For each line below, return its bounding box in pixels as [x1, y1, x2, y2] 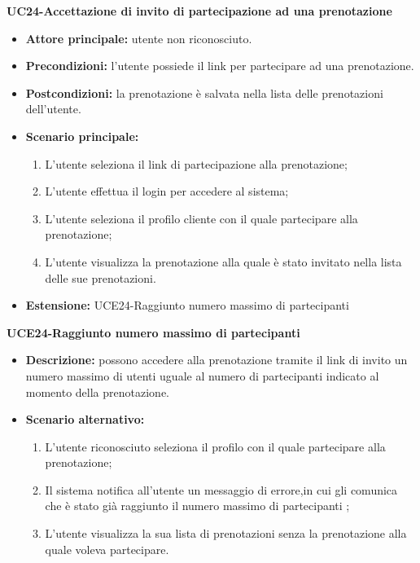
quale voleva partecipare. [45, 540, 169, 557]
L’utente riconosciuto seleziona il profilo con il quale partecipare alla [45, 438, 386, 455]
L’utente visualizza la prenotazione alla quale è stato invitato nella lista [45, 253, 402, 270]
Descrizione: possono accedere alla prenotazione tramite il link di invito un [25, 351, 408, 368]
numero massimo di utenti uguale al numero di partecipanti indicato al [25, 367, 379, 384]
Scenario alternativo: [25, 411, 145, 428]
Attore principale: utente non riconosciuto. [25, 29, 252, 46]
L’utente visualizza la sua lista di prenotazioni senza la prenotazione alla [45, 525, 407, 542]
